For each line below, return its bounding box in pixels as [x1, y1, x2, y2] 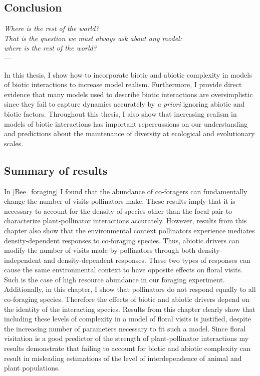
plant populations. [4, 362, 60, 373]
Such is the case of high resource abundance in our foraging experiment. [4, 274, 225, 284]
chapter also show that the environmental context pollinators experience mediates [4, 225, 255, 235]
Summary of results [4, 162, 108, 178]
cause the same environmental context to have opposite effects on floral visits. [4, 264, 243, 275]
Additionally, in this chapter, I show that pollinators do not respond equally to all [4, 284, 256, 294]
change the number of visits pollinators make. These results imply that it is [4, 196, 235, 206]
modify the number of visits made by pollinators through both [4, 245, 196, 255]
